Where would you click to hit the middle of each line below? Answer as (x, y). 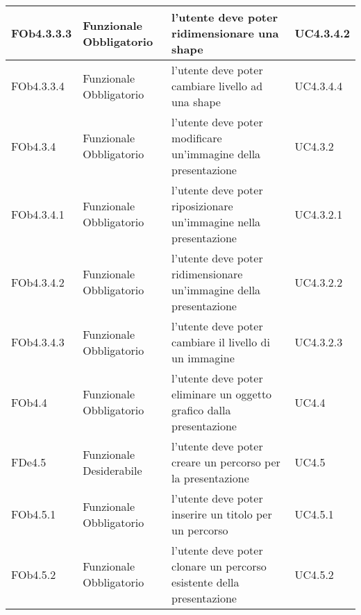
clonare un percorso (219, 566)
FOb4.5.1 (34, 514)
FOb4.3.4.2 (38, 282)
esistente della (205, 582)
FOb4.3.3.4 (38, 86)
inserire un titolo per (222, 514)
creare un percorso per (226, 462)
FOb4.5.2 (34, 574)
